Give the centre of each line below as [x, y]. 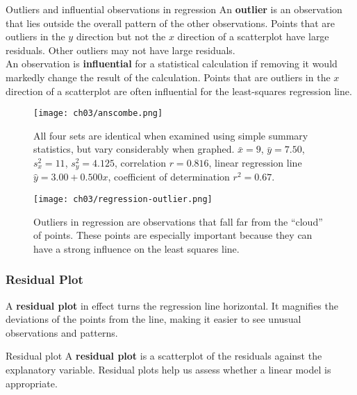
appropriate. [32, 383]
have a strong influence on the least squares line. [136, 248]
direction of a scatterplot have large [253, 36]
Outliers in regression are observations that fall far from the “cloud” [178, 221]
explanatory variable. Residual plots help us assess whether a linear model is [168, 370]
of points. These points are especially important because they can [173, 235]
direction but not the [121, 36]
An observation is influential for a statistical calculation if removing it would [172, 64]
